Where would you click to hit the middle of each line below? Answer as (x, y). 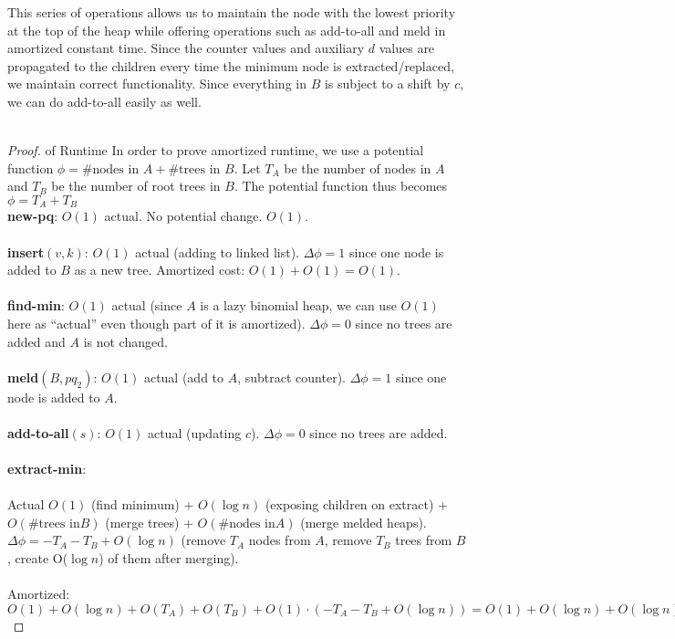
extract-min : (47, 469)
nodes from (280, 540)
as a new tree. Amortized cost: (160, 270)
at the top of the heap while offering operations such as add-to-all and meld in (227, 30)
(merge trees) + (149, 522)
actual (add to (184, 377)
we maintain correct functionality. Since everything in (157, 84)
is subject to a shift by (387, 84)
